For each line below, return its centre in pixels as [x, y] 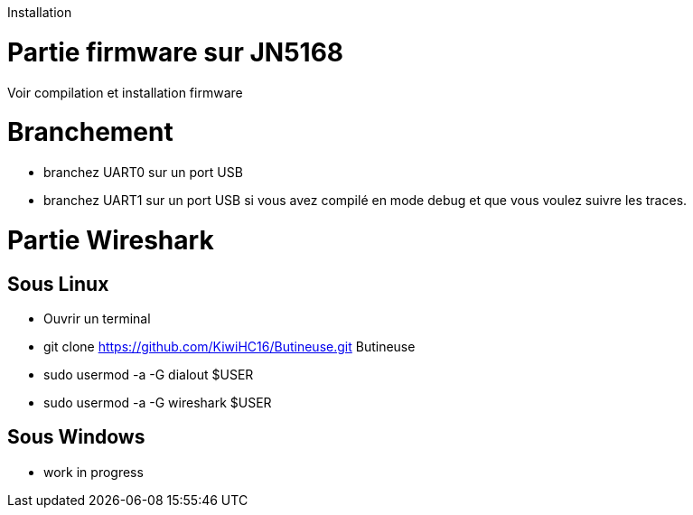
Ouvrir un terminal [97, 318]
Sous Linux [58, 284]
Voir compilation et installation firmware [125, 92]
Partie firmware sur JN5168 [176, 52]
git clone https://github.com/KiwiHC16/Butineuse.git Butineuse [229, 346]
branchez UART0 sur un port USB [143, 172]
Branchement [90, 132]
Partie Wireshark [111, 240]
